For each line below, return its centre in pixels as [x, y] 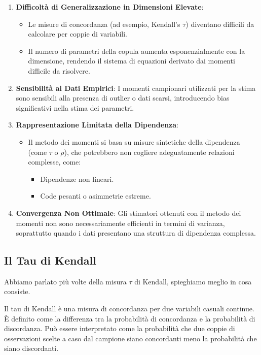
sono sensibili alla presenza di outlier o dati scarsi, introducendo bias [123, 98]
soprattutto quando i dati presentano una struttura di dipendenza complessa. [136, 233]
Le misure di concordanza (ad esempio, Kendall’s [104, 24]
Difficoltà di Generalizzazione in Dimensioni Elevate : [110, 7]
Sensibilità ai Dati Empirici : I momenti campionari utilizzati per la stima [136, 88]
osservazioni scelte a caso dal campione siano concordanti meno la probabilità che [130, 338]
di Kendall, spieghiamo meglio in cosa [193, 281]
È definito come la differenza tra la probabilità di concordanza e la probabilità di [130, 318]
